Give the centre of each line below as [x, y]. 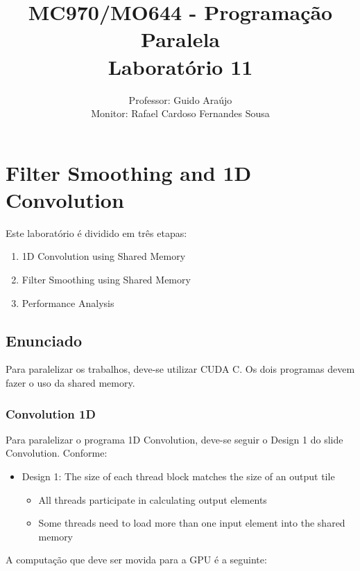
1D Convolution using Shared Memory [104, 256]
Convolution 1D [51, 413]
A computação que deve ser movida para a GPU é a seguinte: [136, 560]
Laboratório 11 [180, 66]
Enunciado [44, 340]
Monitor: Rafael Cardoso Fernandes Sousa [180, 113]
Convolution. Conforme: [57, 453]
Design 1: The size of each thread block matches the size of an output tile [178, 476]
